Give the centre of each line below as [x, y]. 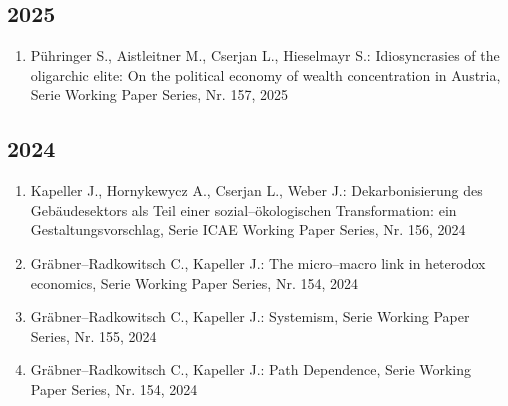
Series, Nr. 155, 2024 [93, 335]
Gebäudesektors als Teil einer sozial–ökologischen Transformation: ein [243, 209]
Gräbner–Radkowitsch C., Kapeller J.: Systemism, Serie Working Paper [250, 316]
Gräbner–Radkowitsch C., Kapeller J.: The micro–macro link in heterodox [258, 262]
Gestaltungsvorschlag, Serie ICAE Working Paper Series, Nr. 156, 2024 [248, 229]
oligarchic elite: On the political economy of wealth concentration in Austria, [265, 74]
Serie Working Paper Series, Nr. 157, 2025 [159, 94]
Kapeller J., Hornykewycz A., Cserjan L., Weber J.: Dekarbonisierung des [256, 190]
